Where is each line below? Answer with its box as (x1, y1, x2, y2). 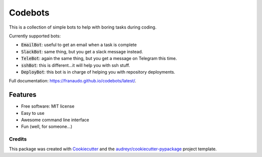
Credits (9, 136, 27, 142)
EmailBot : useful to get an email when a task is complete (21, 42, 137, 48)
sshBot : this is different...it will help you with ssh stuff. (21, 62, 131, 68)
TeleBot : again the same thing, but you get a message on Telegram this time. (21, 56, 177, 62)
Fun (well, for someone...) (21, 124, 73, 129)
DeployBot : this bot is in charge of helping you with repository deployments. (21, 69, 176, 75)
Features (9, 91, 36, 99)
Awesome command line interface (21, 117, 89, 123)
